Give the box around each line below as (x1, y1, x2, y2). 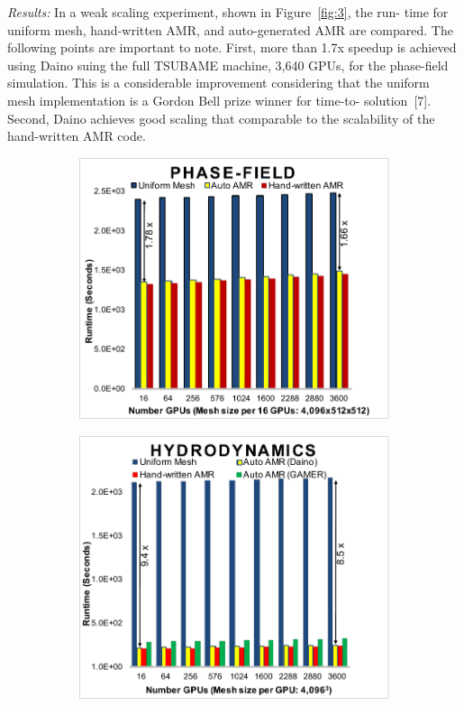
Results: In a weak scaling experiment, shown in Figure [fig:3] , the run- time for (7, 3, 449, 21)
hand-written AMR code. (7, 126, 146, 145)
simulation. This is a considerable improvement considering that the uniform (7, 73, 430, 92)
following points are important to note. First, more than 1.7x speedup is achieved (7, 38, 457, 57)
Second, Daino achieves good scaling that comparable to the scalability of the (7, 108, 435, 127)
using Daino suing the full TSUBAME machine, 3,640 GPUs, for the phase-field (7, 55, 449, 74)
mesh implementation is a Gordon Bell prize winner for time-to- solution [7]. (7, 90, 432, 109)
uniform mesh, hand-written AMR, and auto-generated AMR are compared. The (7, 20, 453, 39)
